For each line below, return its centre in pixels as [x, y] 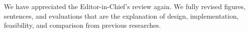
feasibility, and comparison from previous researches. [83, 25]
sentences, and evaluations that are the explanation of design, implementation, [121, 16]
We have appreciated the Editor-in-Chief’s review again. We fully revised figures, [125, 6]
